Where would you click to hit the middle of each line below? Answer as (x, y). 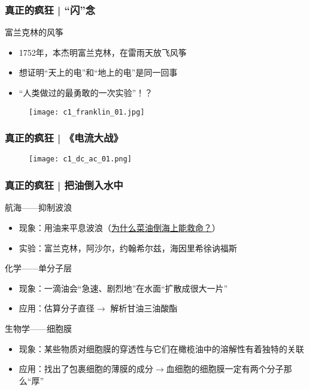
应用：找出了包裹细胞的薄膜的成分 (86, 369)
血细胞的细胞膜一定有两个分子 (225, 369)
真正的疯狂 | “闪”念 (50, 9)
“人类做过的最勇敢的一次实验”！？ (86, 92)
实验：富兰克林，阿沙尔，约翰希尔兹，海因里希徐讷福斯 (128, 247)
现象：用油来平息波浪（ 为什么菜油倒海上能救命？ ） (119, 227)
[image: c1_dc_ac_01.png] (80, 159)
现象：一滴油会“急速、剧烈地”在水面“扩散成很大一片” (123, 288)
